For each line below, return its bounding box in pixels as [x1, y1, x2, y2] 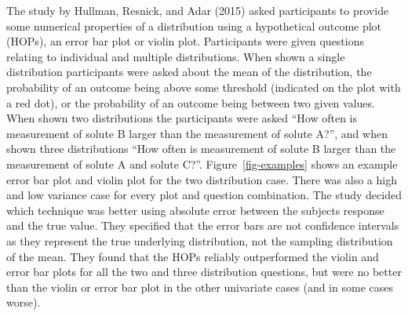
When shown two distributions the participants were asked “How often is [6, 110, 358, 126]
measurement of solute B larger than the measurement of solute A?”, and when [6, 125, 388, 141]
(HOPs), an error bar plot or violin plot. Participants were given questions [6, 33, 365, 49]
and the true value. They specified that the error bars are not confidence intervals [6, 217, 399, 234]
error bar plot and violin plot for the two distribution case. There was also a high [6, 171, 397, 187]
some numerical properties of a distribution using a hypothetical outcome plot [6, 17, 382, 34]
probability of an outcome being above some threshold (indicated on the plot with [6, 78, 401, 95]
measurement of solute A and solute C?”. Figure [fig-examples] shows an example [6, 155, 398, 172]
